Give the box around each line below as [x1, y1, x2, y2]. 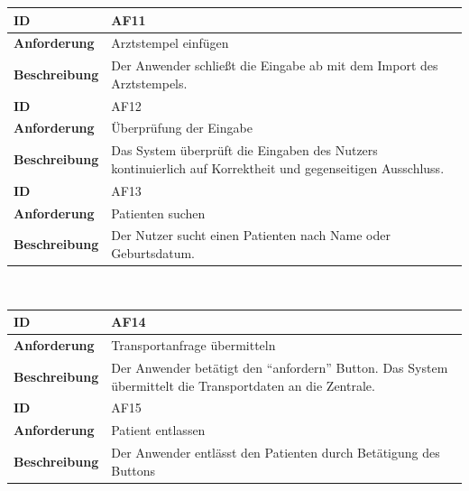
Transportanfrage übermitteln [111, 336, 276, 355]
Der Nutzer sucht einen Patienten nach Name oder [111, 226, 391, 245]
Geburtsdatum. [111, 244, 196, 263]
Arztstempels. [111, 73, 188, 92]
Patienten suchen [111, 203, 206, 222]
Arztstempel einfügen [111, 33, 229, 52]
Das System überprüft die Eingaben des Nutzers [111, 141, 378, 160]
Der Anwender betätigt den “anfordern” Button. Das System [111, 357, 448, 376]
